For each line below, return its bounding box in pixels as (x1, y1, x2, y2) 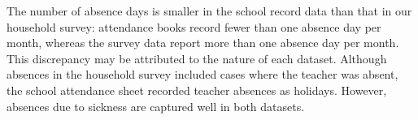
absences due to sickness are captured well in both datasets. (7, 97, 305, 114)
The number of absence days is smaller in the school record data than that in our (7, 2, 412, 19)
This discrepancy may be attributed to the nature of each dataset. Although (7, 49, 387, 66)
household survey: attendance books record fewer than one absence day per (7, 18, 381, 35)
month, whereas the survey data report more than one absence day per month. (7, 34, 399, 51)
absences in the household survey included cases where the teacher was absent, (7, 66, 398, 83)
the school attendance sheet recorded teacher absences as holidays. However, (7, 81, 387, 98)
